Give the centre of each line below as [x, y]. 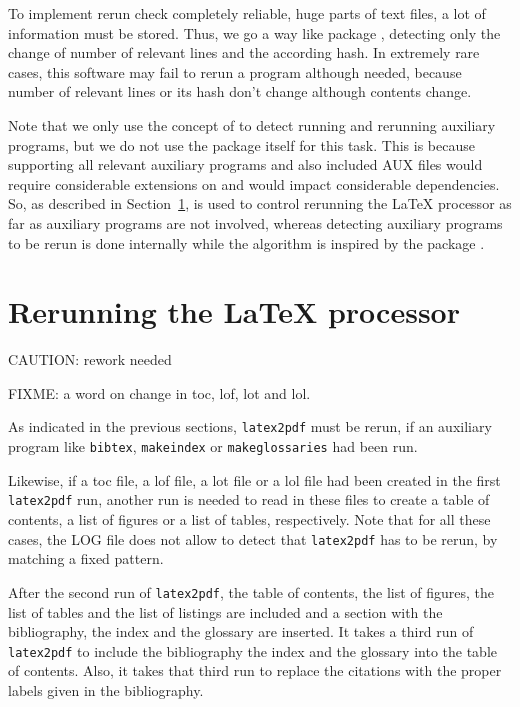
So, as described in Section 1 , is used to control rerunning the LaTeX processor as [260, 203]
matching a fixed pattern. [86, 558]
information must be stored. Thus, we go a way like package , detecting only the [254, 32]
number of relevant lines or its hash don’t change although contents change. [240, 91]
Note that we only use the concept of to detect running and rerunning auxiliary [252, 124]
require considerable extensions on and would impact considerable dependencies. [254, 183]
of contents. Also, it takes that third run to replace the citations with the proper [255, 670]
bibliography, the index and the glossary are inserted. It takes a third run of [241, 631]
